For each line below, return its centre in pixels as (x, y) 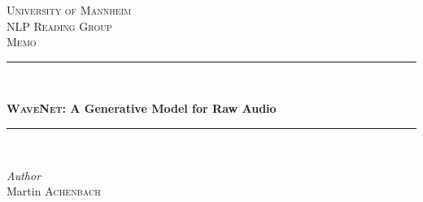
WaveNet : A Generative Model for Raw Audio (142, 108)
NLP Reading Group (59, 26)
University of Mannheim (69, 10)
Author (24, 175)
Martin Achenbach (54, 191)
